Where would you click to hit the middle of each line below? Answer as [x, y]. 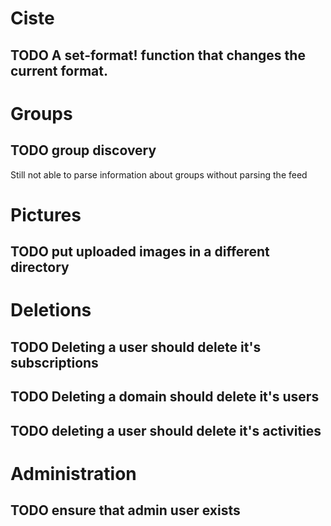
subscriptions [54, 362]
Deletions [51, 310]
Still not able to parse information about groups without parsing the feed [159, 174]
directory [40, 267]
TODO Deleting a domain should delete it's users [165, 397]
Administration [73, 473]
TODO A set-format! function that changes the [158, 55]
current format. [59, 70]
